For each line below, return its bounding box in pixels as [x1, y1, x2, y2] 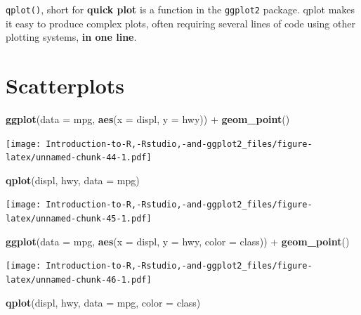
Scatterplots [6, 71, 125, 100]
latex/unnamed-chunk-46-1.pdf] [6, 275, 152, 285]
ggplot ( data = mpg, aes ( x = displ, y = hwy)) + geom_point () [6, 111, 290, 126]
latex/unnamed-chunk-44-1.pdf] [6, 153, 152, 163]
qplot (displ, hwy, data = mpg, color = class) [6, 295, 201, 309]
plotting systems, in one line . [6, 30, 137, 44]
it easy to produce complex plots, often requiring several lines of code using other [6, 15, 355, 30]
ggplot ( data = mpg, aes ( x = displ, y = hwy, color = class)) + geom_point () [6, 233, 350, 248]
